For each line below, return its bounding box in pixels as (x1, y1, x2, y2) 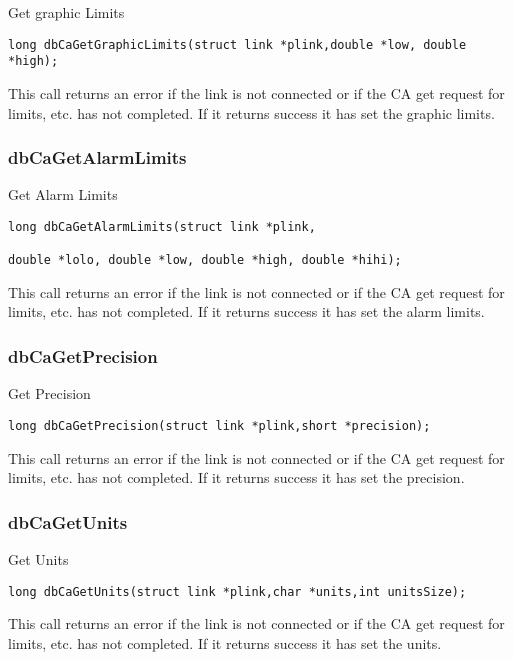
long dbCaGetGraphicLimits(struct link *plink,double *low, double (8, 37, 467, 52)
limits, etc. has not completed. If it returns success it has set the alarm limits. (8, 301, 485, 322)
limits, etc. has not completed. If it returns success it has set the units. (8, 632, 442, 653)
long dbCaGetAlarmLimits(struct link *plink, (8, 219, 316, 234)
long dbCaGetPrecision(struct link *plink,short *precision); (8, 418, 431, 433)
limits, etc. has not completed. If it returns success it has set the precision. (8, 467, 465, 488)
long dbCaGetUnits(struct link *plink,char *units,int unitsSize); (8, 584, 467, 599)
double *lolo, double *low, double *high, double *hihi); (8, 253, 402, 268)
